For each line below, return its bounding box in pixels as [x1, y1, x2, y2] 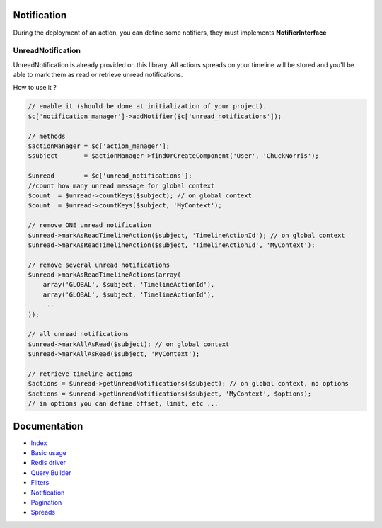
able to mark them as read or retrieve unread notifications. [13, 71, 183, 79]
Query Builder [30, 468, 71, 477]
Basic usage [30, 449, 67, 457]
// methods [28, 132, 66, 140]
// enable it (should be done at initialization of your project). [28, 103, 267, 110]
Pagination [30, 498, 62, 506]
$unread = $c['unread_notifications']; [28, 172, 192, 180]
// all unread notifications [28, 330, 129, 338]
